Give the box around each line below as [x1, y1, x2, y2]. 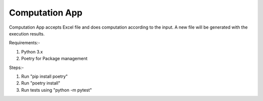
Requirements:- [9, 40, 40, 46]
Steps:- [9, 65, 24, 70]
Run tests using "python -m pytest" [21, 87, 92, 93]
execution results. [9, 31, 45, 36]
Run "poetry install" [21, 80, 60, 86]
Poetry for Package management [21, 56, 88, 62]
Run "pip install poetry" [21, 73, 68, 79]
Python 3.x [21, 49, 43, 54]
